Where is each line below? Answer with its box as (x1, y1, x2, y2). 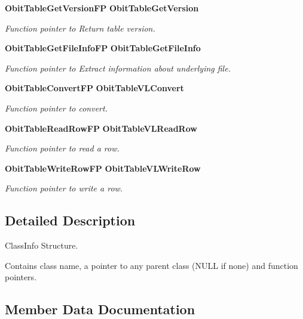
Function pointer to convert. (5, 101, 108, 114)
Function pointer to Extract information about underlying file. (5, 61, 231, 74)
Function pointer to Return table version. (5, 21, 155, 34)
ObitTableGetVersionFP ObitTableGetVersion (5, 2, 199, 14)
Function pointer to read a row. (5, 142, 120, 154)
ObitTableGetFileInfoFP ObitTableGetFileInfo (5, 42, 201, 54)
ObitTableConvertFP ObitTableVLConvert (5, 82, 184, 94)
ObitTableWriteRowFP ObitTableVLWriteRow (5, 162, 201, 174)
